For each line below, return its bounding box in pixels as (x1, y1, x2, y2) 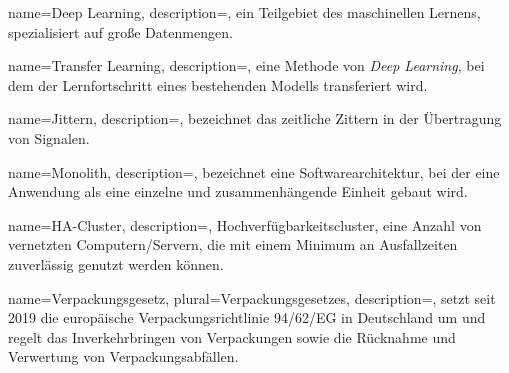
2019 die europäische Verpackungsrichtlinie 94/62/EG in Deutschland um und (8, 307, 486, 328)
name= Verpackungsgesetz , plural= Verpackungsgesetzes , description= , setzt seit (8, 287, 496, 308)
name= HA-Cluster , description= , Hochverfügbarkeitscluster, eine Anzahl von (8, 214, 482, 235)
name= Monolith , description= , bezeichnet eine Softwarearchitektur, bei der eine (8, 161, 500, 182)
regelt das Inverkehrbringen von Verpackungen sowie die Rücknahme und (8, 326, 456, 347)
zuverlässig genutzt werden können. (8, 253, 224, 274)
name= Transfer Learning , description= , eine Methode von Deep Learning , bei (8, 55, 485, 76)
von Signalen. (8, 127, 90, 148)
